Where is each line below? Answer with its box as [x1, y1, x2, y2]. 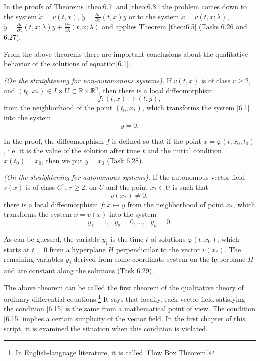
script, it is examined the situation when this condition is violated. [4, 323, 208, 333]
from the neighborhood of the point [4, 102, 113, 113]
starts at [4, 244, 30, 254]
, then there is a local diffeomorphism [98, 85, 213, 95]
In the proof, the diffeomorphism [4, 135, 104, 146]
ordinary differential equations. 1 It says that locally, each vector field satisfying [4, 292, 245, 304]
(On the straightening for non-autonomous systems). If [4, 75, 171, 85]
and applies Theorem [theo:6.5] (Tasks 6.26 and [102, 21, 247, 31]
